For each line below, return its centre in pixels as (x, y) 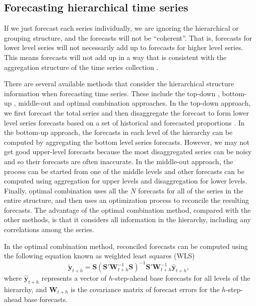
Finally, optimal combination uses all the (66, 190)
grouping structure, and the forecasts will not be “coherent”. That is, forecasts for (128, 37)
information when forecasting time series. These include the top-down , (112, 93)
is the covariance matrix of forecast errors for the (145, 289)
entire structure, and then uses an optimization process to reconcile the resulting (127, 200)
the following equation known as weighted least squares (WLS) (99, 256)
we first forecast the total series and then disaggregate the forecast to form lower (127, 112)
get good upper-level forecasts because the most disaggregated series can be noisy (128, 152)
